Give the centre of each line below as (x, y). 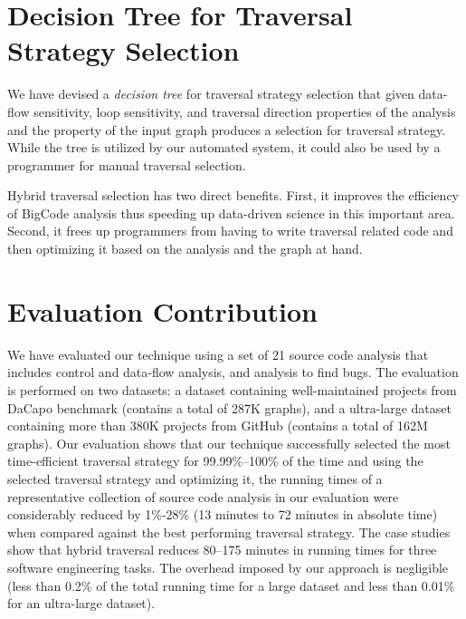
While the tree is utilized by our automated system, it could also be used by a (224, 147)
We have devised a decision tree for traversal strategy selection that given (211, 94)
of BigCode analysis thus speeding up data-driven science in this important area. (231, 213)
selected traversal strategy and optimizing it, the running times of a (195, 478)
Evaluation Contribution (162, 310)
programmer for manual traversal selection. (127, 164)
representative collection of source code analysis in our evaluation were (203, 496)
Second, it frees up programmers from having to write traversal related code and (230, 231)
